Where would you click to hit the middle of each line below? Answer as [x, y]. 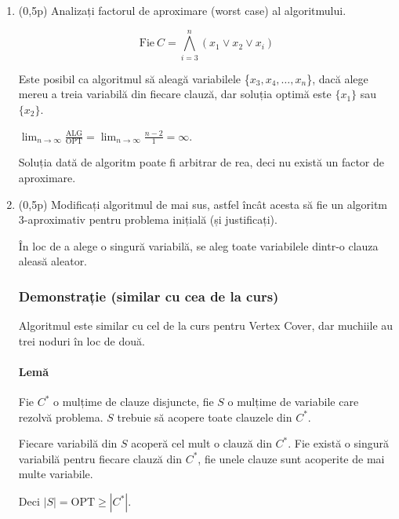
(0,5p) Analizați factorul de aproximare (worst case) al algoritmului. [182, 10]
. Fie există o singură [338, 443]
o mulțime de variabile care [293, 402]
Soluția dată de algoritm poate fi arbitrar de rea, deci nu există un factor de [201, 162]
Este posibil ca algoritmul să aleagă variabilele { [134, 78]
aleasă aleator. [53, 261]
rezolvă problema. [61, 417]
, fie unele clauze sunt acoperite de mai [291, 458]
